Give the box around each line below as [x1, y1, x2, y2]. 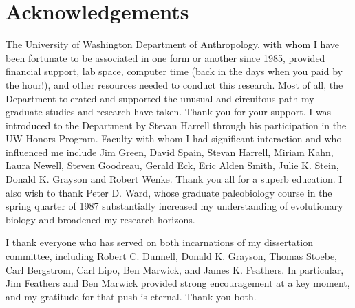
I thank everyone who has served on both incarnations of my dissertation [6, 235, 313, 250]
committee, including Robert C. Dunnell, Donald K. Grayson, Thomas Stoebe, [6, 249, 338, 263]
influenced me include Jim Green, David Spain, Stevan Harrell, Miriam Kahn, [6, 144, 334, 159]
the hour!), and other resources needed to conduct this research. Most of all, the [6, 77, 343, 91]
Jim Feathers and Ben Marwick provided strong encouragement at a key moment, [6, 276, 350, 290]
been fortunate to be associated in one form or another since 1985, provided [6, 50, 325, 65]
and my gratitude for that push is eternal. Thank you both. [6, 289, 257, 303]
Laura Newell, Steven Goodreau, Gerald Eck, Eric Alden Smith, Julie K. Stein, [6, 158, 339, 173]
